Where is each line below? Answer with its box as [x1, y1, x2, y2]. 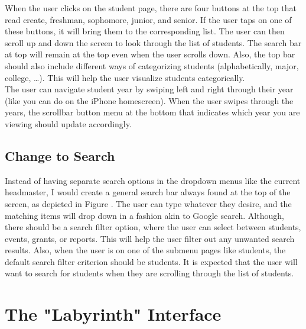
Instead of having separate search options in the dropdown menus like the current [5, 174, 301, 186]
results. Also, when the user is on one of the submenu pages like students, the [5, 244, 286, 256]
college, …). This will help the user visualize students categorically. [5, 71, 245, 83]
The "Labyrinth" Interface [5, 302, 222, 326]
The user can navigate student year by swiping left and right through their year [5, 83, 294, 95]
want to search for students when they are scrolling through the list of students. [5, 267, 294, 279]
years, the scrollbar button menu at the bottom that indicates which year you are [5, 106, 300, 118]
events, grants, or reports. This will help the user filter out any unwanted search [5, 232, 295, 244]
